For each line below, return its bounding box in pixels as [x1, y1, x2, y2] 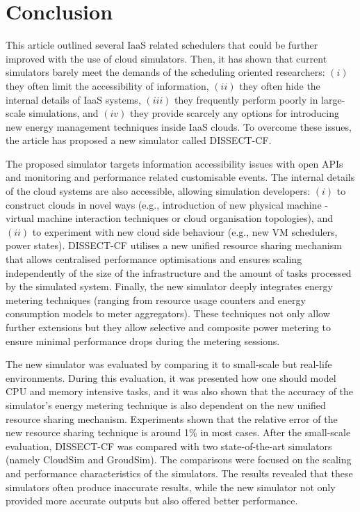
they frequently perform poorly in [174, 92, 318, 106]
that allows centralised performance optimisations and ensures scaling [6, 252, 302, 266]
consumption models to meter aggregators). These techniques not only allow [6, 306, 330, 321]
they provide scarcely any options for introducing [130, 106, 340, 120]
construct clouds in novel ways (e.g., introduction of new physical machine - [6, 197, 328, 211]
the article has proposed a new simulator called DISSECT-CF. [6, 133, 272, 147]
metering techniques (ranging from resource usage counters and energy [6, 292, 306, 307]
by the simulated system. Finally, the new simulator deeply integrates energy [6, 279, 333, 294]
